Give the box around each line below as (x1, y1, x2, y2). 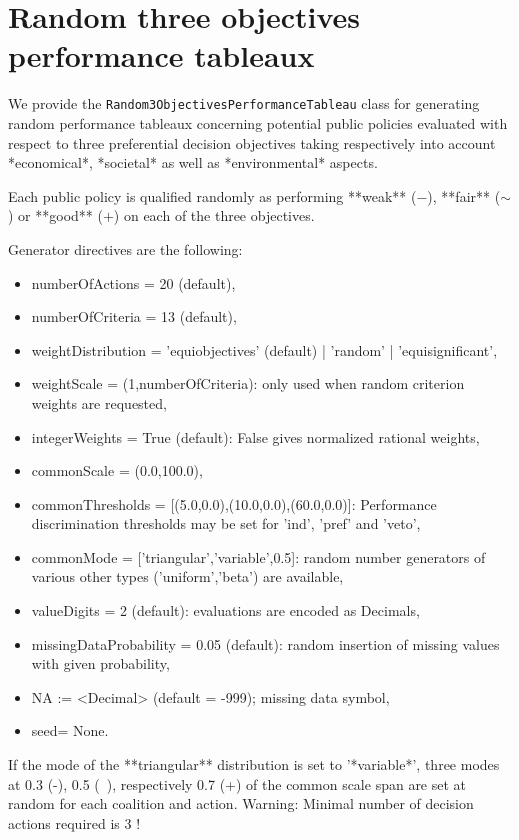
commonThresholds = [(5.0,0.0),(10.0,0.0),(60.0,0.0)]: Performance (31, 493, 437, 514)
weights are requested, (31, 392, 167, 413)
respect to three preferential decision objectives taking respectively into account (8, 132, 496, 153)
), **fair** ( (427, 185, 501, 206)
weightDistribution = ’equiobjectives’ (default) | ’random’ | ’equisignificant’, (31, 339, 498, 360)
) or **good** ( (8, 205, 103, 226)
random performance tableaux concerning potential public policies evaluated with (8, 112, 508, 133)
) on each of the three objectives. (113, 205, 315, 226)
